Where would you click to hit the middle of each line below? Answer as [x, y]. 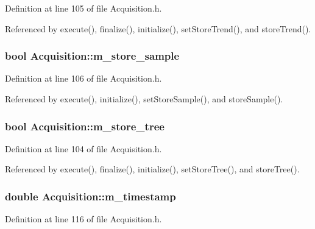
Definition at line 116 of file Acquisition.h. [83, 219]
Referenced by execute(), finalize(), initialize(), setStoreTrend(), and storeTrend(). [158, 28]
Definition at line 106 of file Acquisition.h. [83, 78]
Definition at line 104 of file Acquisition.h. [83, 148]
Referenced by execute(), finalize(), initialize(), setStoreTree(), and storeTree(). [152, 169]
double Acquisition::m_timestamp [90, 196]
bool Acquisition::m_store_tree [85, 126]
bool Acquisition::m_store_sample [92, 56]
